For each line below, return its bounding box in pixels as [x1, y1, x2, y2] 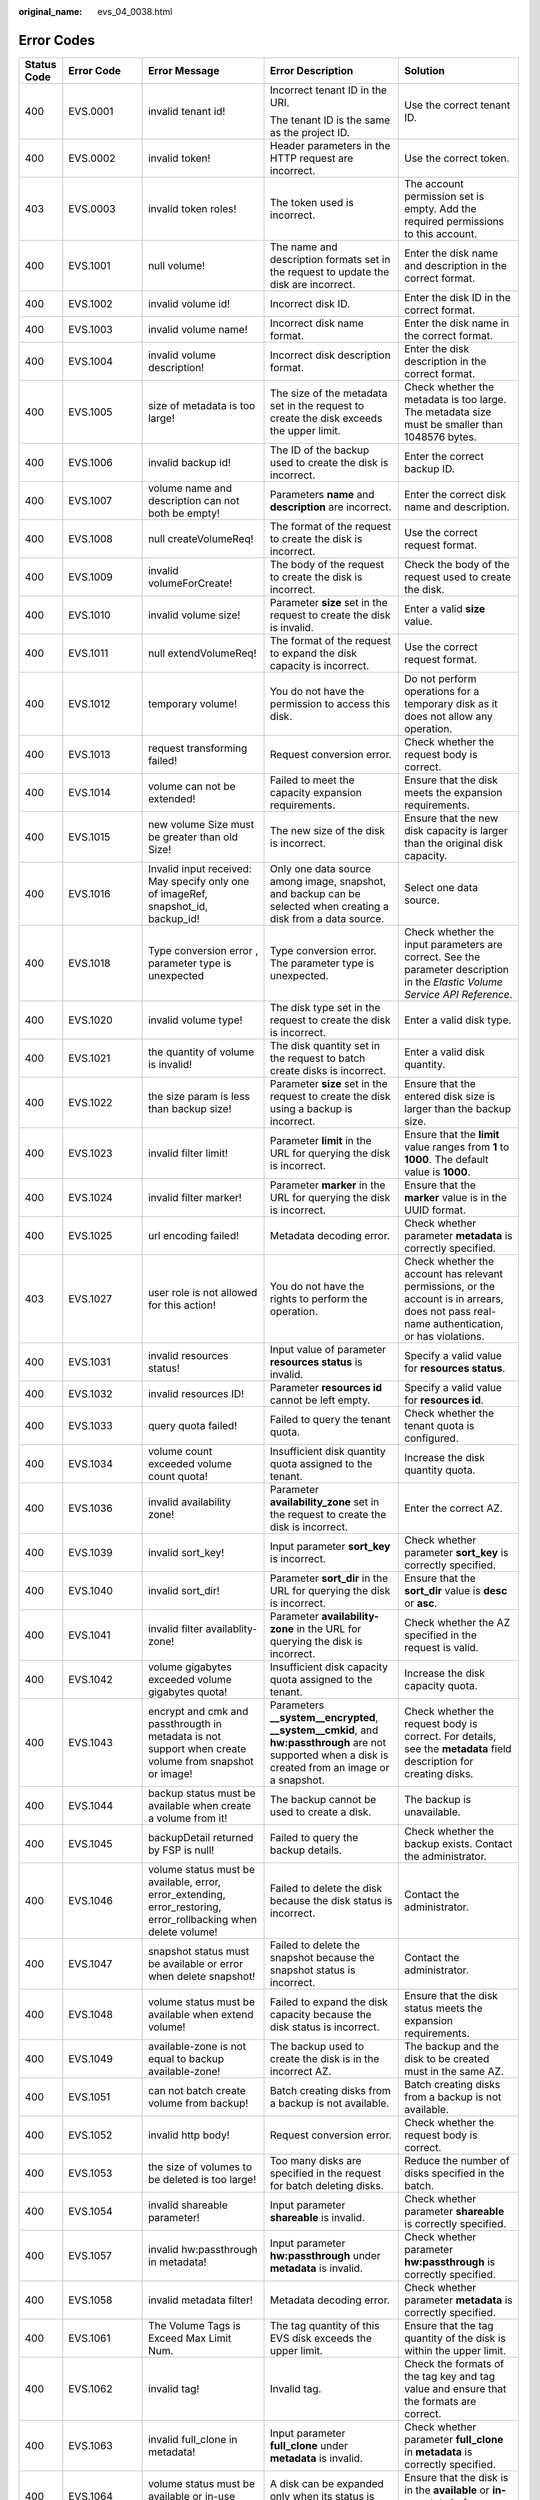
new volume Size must [148, 817, 255, 831]
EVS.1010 [68, 608, 111, 622]
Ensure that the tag [404, 2318, 494, 2332]
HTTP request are [270, 151, 354, 165]
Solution [404, 63, 445, 77]
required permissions [404, 214, 505, 228]
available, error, [148, 1875, 222, 1889]
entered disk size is [404, 1089, 496, 1103]
